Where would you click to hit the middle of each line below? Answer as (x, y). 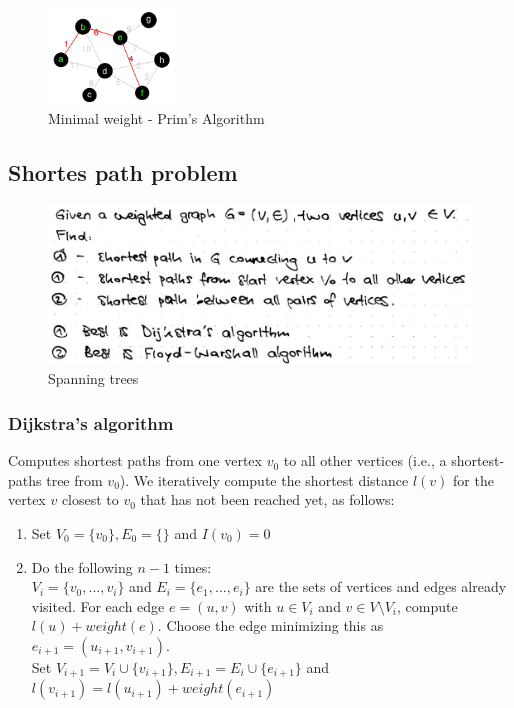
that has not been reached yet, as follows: (267, 499)
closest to (90, 499)
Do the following (82, 566)
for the (473, 479)
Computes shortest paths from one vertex (135, 460)
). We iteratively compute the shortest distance (264, 479)
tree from (74, 479)
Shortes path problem (123, 172)
